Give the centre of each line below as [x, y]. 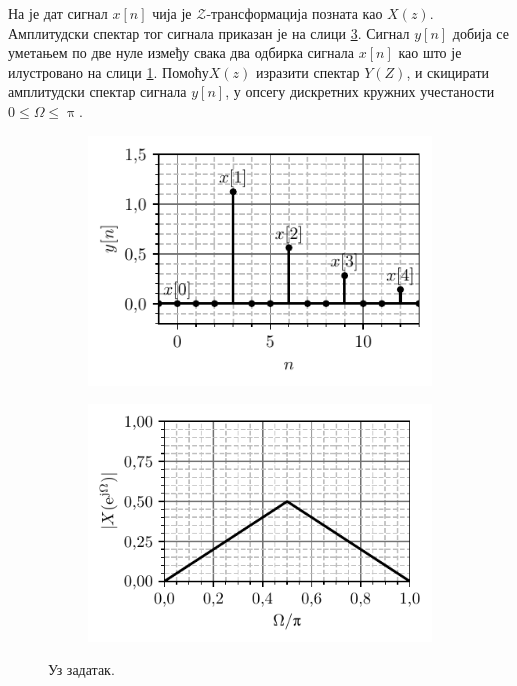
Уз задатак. [81, 669]
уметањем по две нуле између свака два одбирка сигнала [181, 52]
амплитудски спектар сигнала [97, 91]
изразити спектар [307, 71]
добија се [480, 32]
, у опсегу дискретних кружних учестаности [360, 91]
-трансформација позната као [294, 13]
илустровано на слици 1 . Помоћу [108, 71]
